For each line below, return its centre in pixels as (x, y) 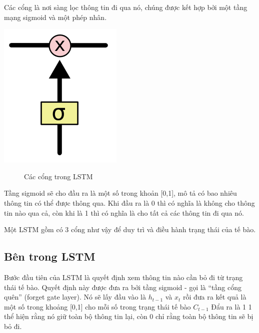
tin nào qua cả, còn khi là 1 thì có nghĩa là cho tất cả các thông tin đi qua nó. (124, 212)
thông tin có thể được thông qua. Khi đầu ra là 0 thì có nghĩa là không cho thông (129, 202)
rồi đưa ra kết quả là (215, 297)
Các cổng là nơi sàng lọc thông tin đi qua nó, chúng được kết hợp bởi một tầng (126, 7)
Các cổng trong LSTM (58, 176)
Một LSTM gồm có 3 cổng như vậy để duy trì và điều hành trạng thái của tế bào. (130, 229)
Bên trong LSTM (50, 256)
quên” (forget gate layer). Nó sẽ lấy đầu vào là (75, 297)
